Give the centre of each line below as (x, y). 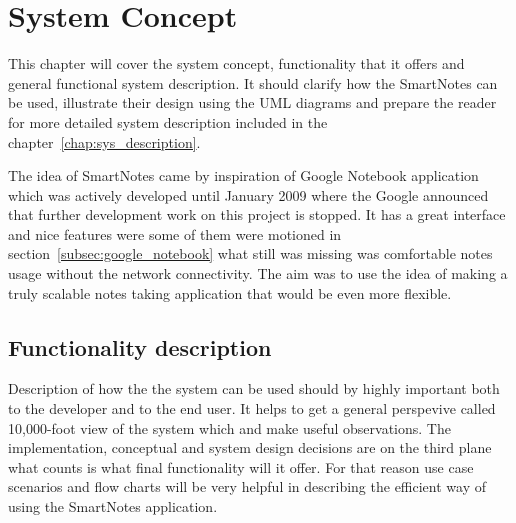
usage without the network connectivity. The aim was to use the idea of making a (258, 273)
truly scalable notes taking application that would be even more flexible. (230, 292)
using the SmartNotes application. (113, 506)
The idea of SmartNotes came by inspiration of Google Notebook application (243, 175)
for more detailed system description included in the (168, 121)
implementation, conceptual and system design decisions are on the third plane (250, 447)
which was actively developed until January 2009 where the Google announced (248, 194)
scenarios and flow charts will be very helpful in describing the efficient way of (247, 486)
